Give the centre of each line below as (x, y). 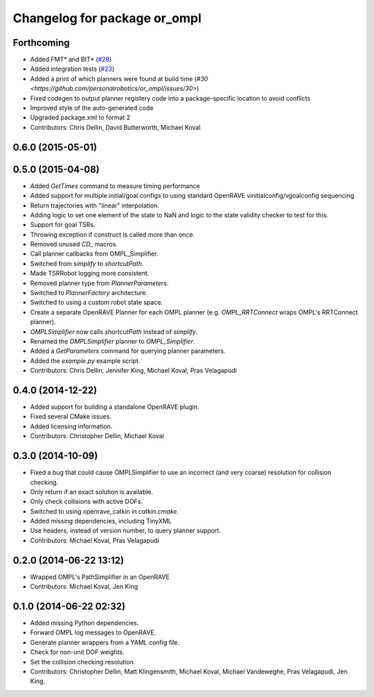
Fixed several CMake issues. (71, 417)
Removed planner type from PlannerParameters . (99, 283)
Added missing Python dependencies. (84, 623)
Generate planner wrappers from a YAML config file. (105, 642)
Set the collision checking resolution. (83, 662)
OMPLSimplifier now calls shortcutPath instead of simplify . (114, 331)
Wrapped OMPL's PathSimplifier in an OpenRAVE (100, 577)
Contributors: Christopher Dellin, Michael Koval (97, 436)
